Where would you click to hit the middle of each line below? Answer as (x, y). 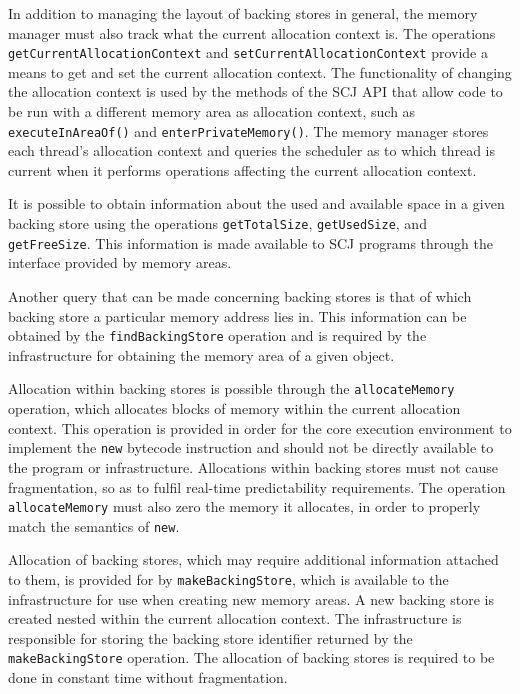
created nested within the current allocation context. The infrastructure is (235, 618)
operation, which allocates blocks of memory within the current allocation (234, 408)
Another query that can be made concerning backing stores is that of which (240, 295)
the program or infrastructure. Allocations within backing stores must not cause (253, 466)
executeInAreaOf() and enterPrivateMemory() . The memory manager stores (248, 130)
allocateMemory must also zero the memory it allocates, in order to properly (244, 506)
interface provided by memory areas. (120, 262)
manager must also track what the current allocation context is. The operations (252, 32)
